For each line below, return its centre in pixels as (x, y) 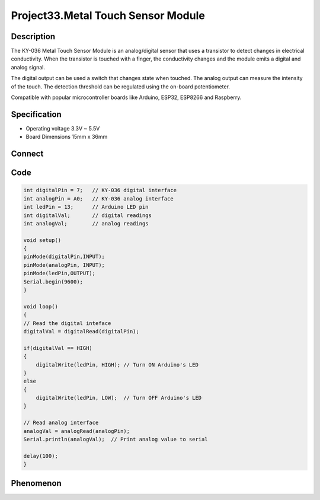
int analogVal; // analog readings (86, 223)
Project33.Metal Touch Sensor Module (108, 15)
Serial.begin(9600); (53, 281)
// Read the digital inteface (67, 323)
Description (33, 36)
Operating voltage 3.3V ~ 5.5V (63, 128)
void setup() (42, 240)
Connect (27, 154)
